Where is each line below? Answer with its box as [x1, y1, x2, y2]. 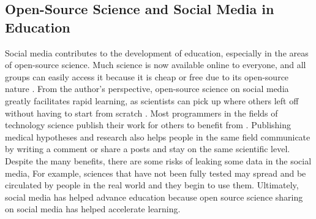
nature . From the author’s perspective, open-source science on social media [5, 82, 289, 95]
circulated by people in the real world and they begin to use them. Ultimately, [5, 179, 299, 191]
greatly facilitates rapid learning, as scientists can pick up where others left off [5, 94, 299, 107]
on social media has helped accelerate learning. [5, 202, 181, 215]
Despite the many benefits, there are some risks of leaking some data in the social [5, 154, 312, 167]
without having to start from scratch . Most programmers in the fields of [5, 106, 278, 119]
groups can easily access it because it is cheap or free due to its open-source [5, 70, 289, 83]
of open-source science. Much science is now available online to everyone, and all [5, 58, 306, 71]
